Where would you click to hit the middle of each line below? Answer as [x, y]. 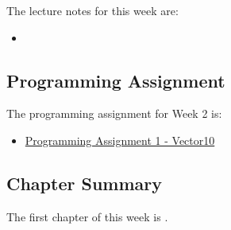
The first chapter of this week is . [87, 216]
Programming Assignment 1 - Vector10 [120, 140]
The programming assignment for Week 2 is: [114, 113]
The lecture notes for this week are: [92, 10]
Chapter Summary [84, 183]
